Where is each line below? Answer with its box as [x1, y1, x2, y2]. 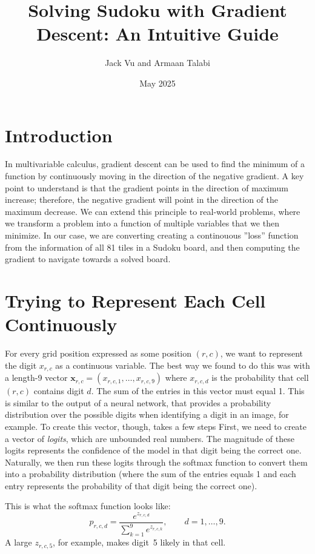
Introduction [5, 122, 113, 147]
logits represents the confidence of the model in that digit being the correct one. [5, 444, 302, 457]
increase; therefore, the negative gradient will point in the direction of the [5, 193, 279, 206]
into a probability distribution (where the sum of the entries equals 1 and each [5, 467, 296, 480]
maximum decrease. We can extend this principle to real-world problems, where [5, 205, 300, 217]
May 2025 [139, 76, 176, 89]
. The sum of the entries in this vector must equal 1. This [91, 384, 305, 397]
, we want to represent [220, 347, 303, 360]
